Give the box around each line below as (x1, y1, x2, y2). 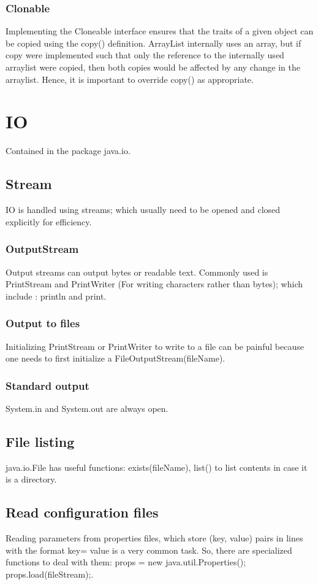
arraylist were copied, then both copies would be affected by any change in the (6, 61, 300, 73)
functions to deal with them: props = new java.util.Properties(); (6, 556, 246, 568)
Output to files (6, 316, 80, 331)
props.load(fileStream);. (6, 567, 94, 580)
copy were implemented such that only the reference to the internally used (6, 48, 284, 61)
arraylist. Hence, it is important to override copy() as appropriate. (6, 72, 254, 85)
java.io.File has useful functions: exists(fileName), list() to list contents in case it (6, 460, 308, 473)
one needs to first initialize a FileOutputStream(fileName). (6, 352, 225, 365)
